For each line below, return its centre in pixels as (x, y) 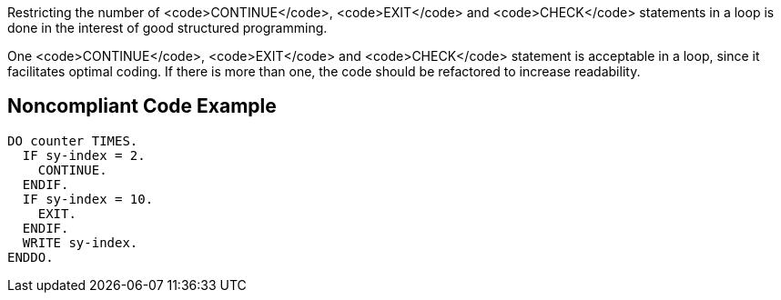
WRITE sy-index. (80, 242)
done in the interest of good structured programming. (167, 28)
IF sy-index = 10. (88, 199)
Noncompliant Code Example (142, 106)
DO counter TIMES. (73, 140)
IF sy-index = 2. (84, 155)
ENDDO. (30, 257)
